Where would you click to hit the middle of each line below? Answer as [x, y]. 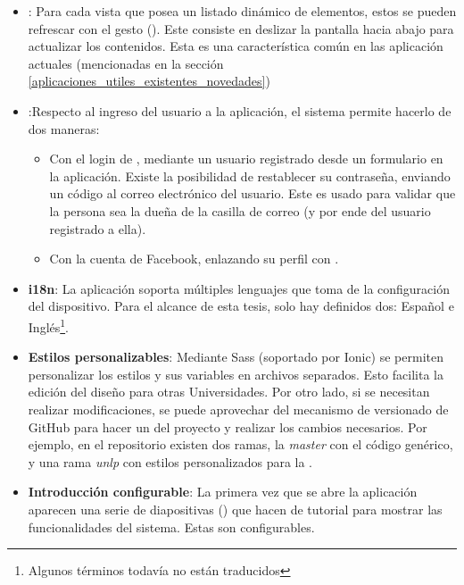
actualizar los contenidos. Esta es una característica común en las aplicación [236, 46]
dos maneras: [64, 128]
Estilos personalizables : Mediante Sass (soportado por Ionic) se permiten [236, 357]
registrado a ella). [98, 228]
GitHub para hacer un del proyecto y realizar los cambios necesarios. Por [228, 426]
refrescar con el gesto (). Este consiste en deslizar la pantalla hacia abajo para [241, 28]
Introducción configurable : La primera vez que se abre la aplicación [223, 492]
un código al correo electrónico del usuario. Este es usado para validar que [253, 193]
